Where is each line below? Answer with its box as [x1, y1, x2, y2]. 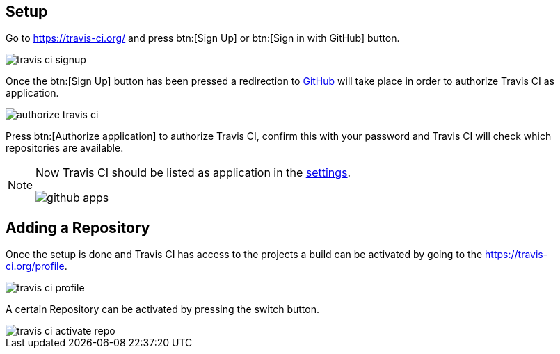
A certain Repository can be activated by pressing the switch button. [6, 303, 319, 316]
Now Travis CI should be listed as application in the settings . [35, 166, 351, 180]
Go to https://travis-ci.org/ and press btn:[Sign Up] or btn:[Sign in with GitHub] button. [6, 32, 400, 45]
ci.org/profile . [6, 260, 67, 273]
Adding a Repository [6, 218, 150, 236]
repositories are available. [6, 142, 124, 154]
